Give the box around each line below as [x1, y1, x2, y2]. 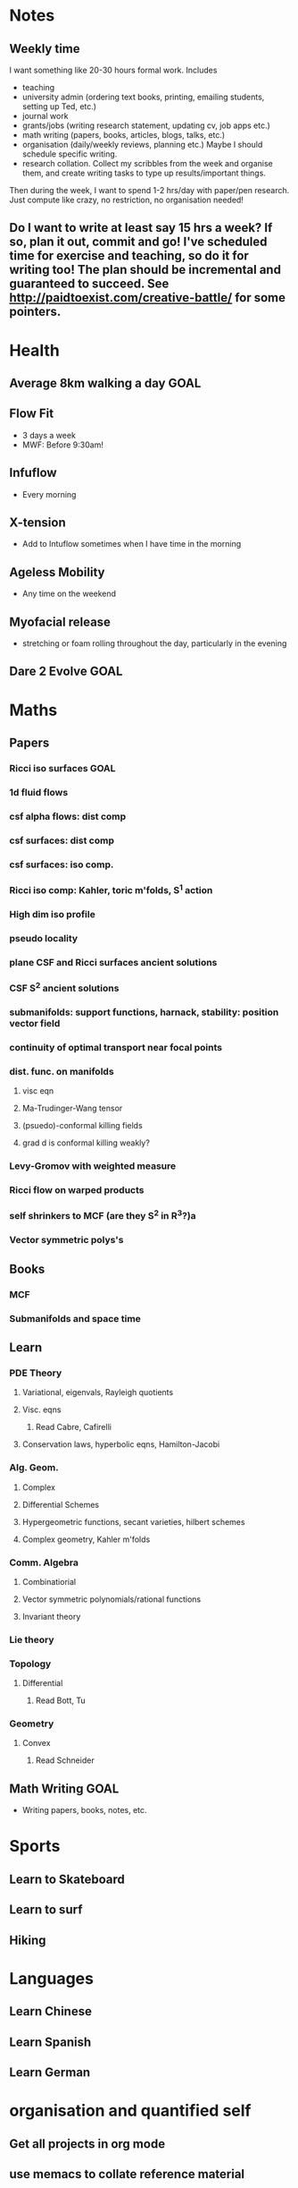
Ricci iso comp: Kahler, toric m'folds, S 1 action [9, 882, 213, 896]
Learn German [9, 2065, 91, 2080]
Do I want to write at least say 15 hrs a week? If [9, 220, 273, 235]
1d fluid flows [9, 786, 69, 798]
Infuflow [9, 465, 57, 481]
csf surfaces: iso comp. [9, 858, 114, 871]
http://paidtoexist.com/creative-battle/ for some [9, 290, 286, 305]
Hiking [9, 1932, 46, 1947]
